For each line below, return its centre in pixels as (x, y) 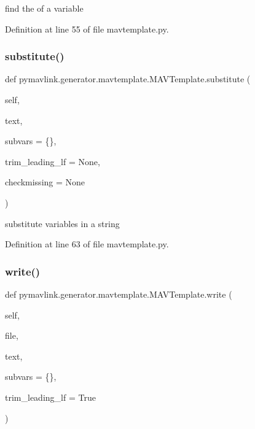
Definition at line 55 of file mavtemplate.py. (87, 29)
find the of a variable (44, 8)
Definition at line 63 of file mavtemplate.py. (87, 244)
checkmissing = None (45, 182)
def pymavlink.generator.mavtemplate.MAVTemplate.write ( (119, 294)
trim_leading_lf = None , (53, 161)
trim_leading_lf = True (50, 397)
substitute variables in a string (62, 223)
